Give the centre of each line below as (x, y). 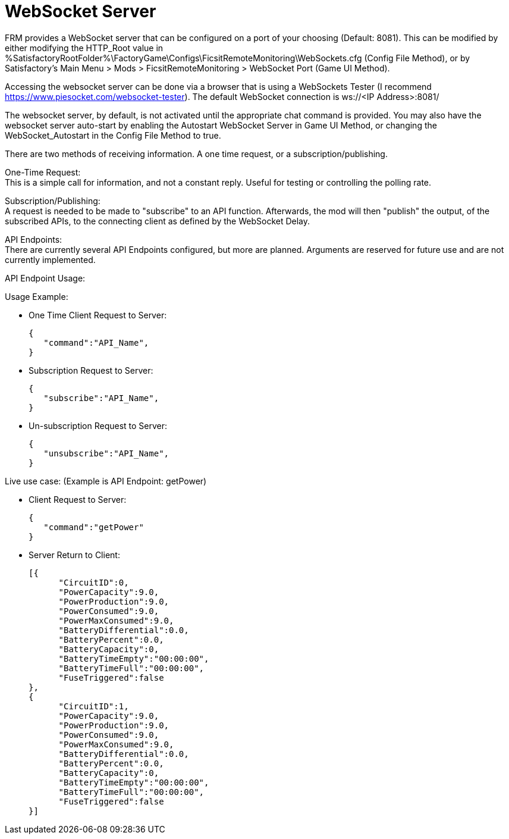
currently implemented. (50, 259)
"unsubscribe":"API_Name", (106, 453)
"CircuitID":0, (94, 582)
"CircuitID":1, (94, 706)
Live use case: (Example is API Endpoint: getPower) (106, 481)
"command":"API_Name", (96, 342)
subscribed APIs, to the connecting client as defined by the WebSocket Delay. (158, 221)
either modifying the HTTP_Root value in (84, 48)
